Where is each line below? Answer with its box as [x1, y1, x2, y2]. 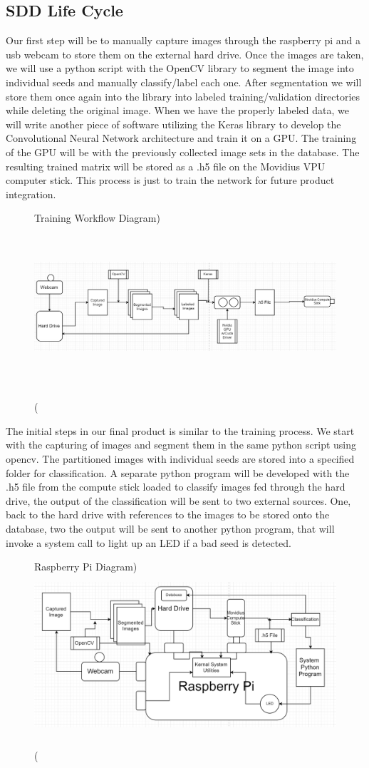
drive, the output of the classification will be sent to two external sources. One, [6, 493, 351, 508]
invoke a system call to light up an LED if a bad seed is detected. [6, 535, 292, 550]
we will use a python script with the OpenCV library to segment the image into [6, 61, 354, 76]
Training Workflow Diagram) [34, 210, 160, 225]
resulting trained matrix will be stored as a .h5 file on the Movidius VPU [6, 158, 326, 173]
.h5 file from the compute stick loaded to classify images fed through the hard [6, 479, 345, 494]
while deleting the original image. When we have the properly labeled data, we [6, 103, 349, 118]
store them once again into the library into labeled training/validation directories [6, 88, 360, 103]
